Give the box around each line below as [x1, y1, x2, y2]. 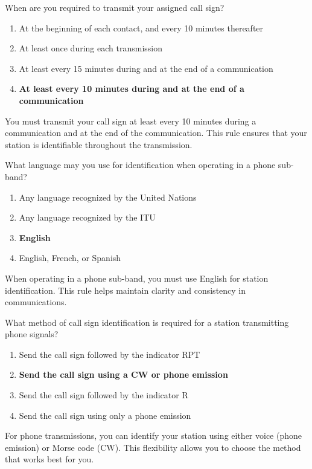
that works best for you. [5, 453, 94, 465]
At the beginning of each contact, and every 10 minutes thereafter [19, 21, 264, 34]
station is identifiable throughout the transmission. [5, 138, 193, 150]
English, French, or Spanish [19, 251, 121, 264]
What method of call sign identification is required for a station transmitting [5, 315, 289, 328]
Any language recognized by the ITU [19, 211, 156, 224]
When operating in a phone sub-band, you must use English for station [5, 271, 269, 284]
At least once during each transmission [19, 42, 162, 54]
